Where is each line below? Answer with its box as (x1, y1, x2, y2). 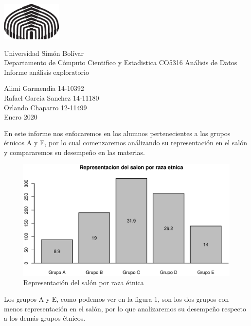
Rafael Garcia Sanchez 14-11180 (4, 93, 99, 103)
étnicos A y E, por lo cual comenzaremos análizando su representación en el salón (4, 137, 248, 148)
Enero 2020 (4, 112, 37, 122)
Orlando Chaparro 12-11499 (4, 102, 87, 112)
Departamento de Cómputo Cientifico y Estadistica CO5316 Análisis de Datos (4, 57, 237, 68)
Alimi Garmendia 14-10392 (4, 83, 84, 93)
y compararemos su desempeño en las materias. (4, 147, 145, 157)
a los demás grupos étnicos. (4, 313, 86, 323)
